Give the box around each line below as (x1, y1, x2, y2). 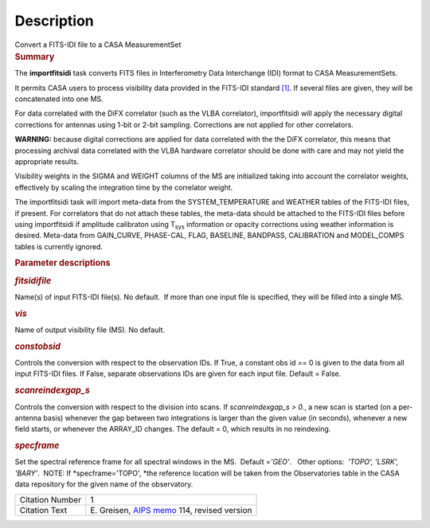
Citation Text (19, 504, 68, 515)
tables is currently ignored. (14, 241, 104, 251)
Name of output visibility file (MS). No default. (14, 325, 166, 334)
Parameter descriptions (14, 257, 111, 268)
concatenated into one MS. (14, 94, 104, 104)
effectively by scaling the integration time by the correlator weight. (14, 182, 233, 192)
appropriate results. (14, 156, 80, 166)
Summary (14, 51, 55, 62)
